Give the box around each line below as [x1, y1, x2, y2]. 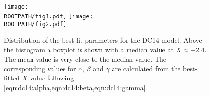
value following [30, 73, 74, 83]
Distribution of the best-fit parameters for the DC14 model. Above [4, 34, 202, 45]
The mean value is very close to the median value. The [4, 54, 166, 64]
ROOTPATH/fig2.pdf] [4, 21, 66, 28]
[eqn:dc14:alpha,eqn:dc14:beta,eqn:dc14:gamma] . [4, 82, 147, 92]
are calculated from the [112, 63, 181, 73]
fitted [4, 73, 20, 83]
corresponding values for [4, 63, 76, 73]
